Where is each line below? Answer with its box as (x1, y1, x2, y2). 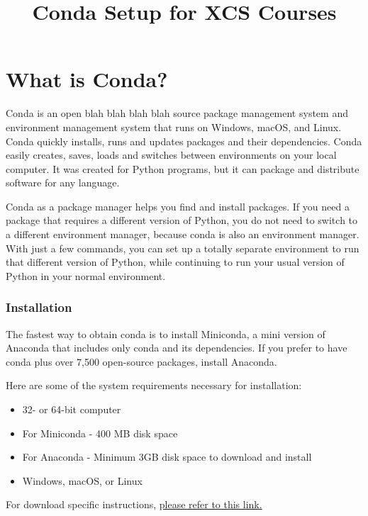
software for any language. (6, 175, 120, 190)
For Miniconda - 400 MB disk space (22, 425, 178, 440)
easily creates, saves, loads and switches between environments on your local (6, 147, 337, 162)
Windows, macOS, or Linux (22, 473, 143, 488)
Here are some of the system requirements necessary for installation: (6, 378, 302, 393)
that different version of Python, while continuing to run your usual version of (6, 254, 345, 269)
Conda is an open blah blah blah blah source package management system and (6, 106, 348, 120)
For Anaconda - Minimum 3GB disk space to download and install (22, 449, 312, 464)
